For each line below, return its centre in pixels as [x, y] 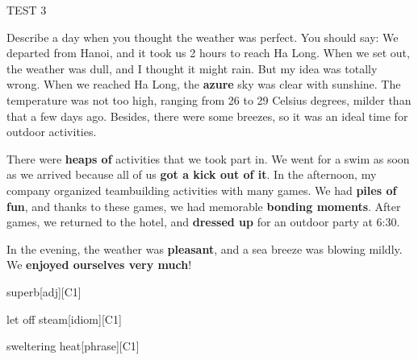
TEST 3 [27, 10]
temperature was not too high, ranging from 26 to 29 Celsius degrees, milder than [209, 99]
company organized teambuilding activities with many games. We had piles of [202, 190]
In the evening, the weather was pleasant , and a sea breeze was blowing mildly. [205, 248]
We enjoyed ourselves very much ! [99, 265]
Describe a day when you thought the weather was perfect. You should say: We [203, 37]
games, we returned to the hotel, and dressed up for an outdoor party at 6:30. [203, 222]
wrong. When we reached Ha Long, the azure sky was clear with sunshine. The [204, 84]
